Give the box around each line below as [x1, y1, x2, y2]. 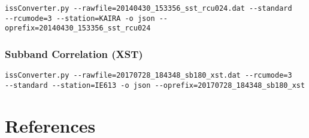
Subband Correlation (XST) [5, 46, 143, 61]
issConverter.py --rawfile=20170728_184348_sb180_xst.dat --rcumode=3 [5, 71, 292, 80]
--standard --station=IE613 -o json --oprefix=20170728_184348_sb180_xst [5, 81, 305, 90]
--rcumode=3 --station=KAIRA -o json [5, 14, 155, 23]
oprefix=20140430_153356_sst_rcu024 [5, 24, 151, 33]
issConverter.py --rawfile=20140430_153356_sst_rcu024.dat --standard [5, 4, 292, 13]
